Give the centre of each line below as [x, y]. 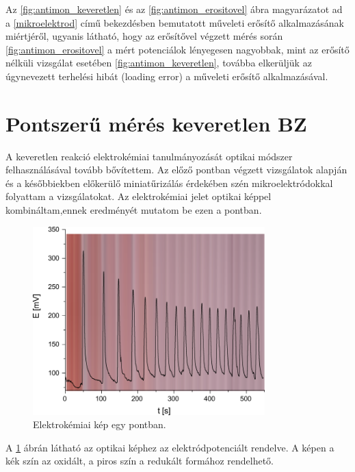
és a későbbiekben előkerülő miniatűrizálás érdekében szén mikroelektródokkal [169, 183]
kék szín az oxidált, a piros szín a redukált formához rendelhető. [140, 461]
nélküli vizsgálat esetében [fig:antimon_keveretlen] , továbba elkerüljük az [159, 63]
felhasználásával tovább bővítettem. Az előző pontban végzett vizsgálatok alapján [176, 170]
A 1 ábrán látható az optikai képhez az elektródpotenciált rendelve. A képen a [170, 447]
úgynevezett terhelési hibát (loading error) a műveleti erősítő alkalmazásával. [167, 76]
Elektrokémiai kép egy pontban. [100, 424]
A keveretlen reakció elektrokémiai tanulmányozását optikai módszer [149, 156]
